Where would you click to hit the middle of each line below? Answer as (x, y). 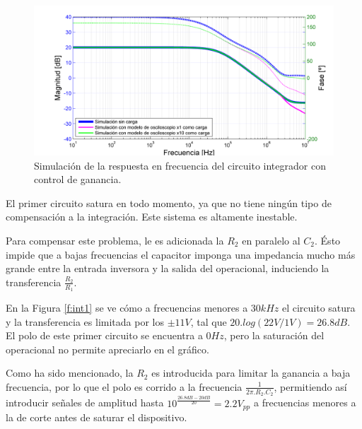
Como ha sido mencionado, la (70, 373)
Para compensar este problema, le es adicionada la (115, 240)
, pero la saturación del (274, 335)
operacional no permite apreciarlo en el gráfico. (107, 349)
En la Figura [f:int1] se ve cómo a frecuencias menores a (127, 307)
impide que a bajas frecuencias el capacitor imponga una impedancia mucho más (181, 254)
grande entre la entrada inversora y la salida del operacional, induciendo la (168, 268)
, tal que (209, 321)
